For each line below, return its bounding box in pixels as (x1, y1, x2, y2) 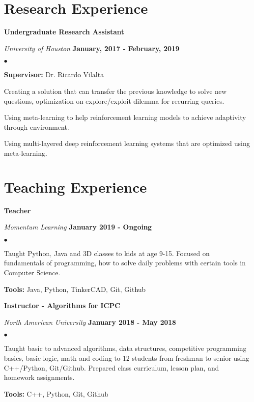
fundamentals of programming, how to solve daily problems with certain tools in (4, 258, 246, 268)
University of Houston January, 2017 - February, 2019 (4, 43, 180, 53)
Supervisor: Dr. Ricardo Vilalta (4, 69, 104, 80)
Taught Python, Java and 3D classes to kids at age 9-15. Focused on (4, 248, 210, 258)
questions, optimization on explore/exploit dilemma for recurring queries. (4, 95, 225, 106)
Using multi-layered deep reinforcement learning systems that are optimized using (4, 138, 250, 148)
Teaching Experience (4, 176, 147, 197)
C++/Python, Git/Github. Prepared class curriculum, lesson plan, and (4, 362, 219, 373)
